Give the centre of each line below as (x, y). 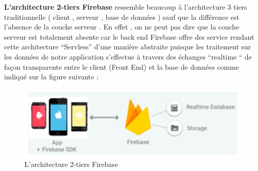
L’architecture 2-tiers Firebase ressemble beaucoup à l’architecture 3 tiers (126, 7)
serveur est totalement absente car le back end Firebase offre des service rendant (129, 36)
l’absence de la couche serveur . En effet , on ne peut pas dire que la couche (122, 27)
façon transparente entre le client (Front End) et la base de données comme (122, 66)
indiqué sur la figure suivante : (51, 77)
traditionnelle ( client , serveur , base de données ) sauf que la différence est (122, 17)
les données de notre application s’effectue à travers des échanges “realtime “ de (128, 56)
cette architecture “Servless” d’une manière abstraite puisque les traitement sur (128, 47)
